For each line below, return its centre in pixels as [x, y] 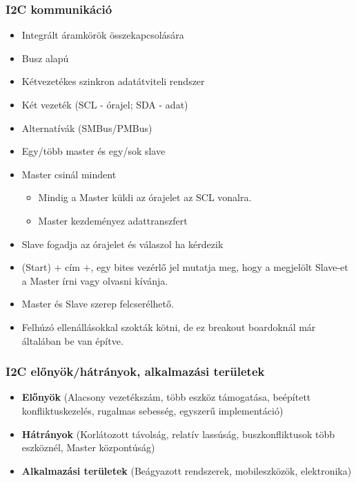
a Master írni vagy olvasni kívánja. [95, 280]
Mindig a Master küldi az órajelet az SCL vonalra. [145, 197]
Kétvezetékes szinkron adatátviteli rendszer [113, 81]
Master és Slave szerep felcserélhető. [98, 304]
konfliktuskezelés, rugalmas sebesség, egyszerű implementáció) [152, 410]
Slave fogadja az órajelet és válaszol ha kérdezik [122, 244]
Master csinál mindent [69, 174]
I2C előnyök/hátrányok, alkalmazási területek [135, 371]
